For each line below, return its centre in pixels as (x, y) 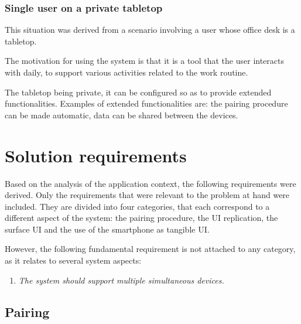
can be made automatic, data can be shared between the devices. (122, 115)
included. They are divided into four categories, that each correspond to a (137, 206)
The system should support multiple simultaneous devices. (121, 280)
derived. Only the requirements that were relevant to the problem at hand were (147, 195)
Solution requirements (96, 155)
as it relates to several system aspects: (73, 260)
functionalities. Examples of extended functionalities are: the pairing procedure (146, 103)
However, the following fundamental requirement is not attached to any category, (150, 249)
